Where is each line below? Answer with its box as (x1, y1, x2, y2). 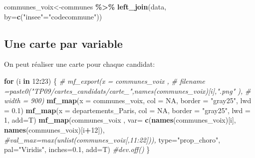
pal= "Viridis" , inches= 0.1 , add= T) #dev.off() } (4, 144, 150, 155)
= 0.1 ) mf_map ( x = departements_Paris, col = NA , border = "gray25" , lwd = (4, 105, 251, 115)
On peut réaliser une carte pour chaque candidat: (4, 59, 155, 69)
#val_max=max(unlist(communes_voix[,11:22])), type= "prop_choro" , (4, 134, 221, 145)
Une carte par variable (4, 35, 123, 51)
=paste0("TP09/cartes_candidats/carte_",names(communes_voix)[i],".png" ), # (4, 85, 251, 96)
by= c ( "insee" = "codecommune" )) (4, 11, 102, 21)
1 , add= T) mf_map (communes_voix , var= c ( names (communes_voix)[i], (4, 115, 236, 125)
